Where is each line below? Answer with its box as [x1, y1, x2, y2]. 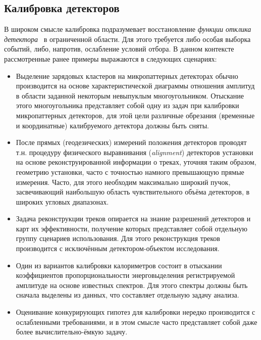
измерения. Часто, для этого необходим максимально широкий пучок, [16, 176, 231, 187]
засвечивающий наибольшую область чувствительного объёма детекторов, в [16, 186, 250, 197]
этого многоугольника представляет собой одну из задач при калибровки [16, 100, 239, 111]
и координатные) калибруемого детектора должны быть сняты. [16, 120, 209, 130]
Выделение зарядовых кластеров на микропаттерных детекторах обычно [16, 70, 238, 81]
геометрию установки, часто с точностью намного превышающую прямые [16, 166, 244, 177]
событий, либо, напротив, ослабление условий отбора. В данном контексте [4, 43, 234, 54]
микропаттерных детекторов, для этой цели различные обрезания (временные [16, 110, 255, 120]
